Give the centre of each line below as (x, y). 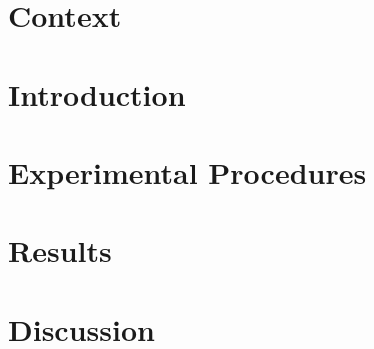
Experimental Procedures (187, 171)
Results (60, 250)
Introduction (97, 93)
